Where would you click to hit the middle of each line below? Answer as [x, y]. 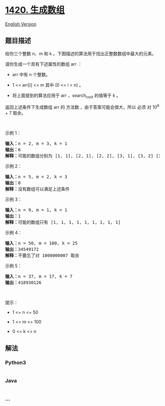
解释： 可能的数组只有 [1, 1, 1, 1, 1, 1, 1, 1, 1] [63, 222]
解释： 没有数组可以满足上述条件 [37, 189]
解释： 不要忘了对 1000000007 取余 [42, 256]
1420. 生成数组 [35, 10]
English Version [21, 24]
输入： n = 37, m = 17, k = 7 [39, 277]
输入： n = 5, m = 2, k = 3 [36, 177]
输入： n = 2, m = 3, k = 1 [36, 144]
